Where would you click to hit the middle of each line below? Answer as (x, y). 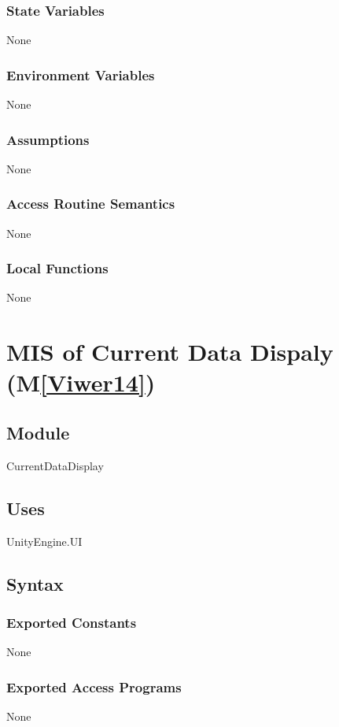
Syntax (35, 583)
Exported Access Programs (94, 686)
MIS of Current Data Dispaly (170, 352)
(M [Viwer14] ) (81, 382)
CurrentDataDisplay (55, 465)
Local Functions (57, 268)
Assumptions (48, 139)
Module (38, 433)
